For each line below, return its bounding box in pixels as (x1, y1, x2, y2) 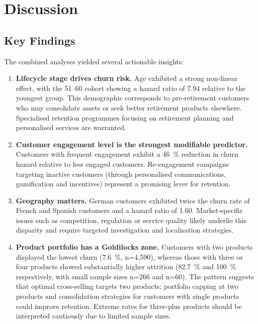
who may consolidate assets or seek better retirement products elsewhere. (16, 102, 242, 113)
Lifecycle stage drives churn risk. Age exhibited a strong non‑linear (16, 73, 238, 83)
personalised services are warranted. (16, 122, 126, 133)
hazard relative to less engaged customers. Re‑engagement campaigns (16, 158, 229, 169)
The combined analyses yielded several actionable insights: (4, 56, 184, 66)
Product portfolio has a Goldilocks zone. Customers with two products (16, 242, 253, 252)
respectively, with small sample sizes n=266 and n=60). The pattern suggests (16, 271, 254, 281)
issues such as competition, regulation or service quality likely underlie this (16, 214, 247, 225)
